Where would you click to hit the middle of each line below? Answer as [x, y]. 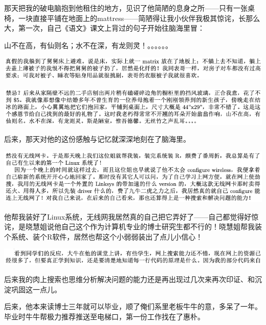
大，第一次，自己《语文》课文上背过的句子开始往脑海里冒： [104, 28]
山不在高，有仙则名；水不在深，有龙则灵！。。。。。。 [88, 45]
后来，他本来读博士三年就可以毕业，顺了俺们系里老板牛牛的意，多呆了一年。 [133, 306]
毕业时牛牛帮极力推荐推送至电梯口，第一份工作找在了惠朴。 [104, 316]
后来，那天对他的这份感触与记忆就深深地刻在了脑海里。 [97, 139]
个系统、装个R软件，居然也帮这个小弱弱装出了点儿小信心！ [104, 236]
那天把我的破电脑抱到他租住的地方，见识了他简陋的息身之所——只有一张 [126, 8]
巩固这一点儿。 [36, 289]
